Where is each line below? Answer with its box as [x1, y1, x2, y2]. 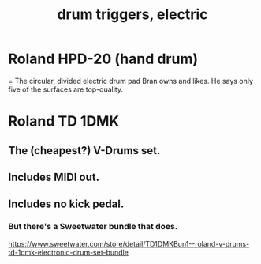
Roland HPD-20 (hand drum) [8, 50, 199, 68]
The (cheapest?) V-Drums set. [8, 144, 161, 157]
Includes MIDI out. [8, 170, 100, 183]
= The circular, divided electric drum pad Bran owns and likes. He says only [8, 76, 254, 85]
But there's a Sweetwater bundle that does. [8, 221, 178, 232]
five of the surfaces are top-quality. [8, 85, 124, 94]
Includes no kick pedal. [8, 198, 125, 211]
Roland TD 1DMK [8, 112, 120, 130]
